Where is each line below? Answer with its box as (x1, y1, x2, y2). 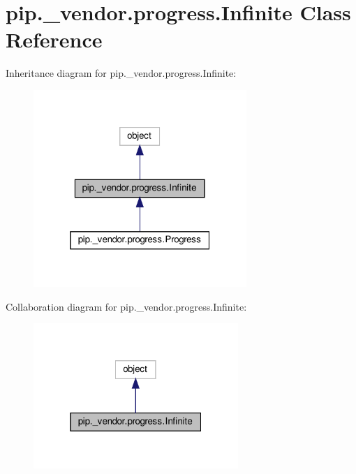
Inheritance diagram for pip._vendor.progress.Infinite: (6, 66, 237, 80)
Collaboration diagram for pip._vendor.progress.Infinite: (6, 299, 247, 313)
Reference (6, 25, 103, 54)
